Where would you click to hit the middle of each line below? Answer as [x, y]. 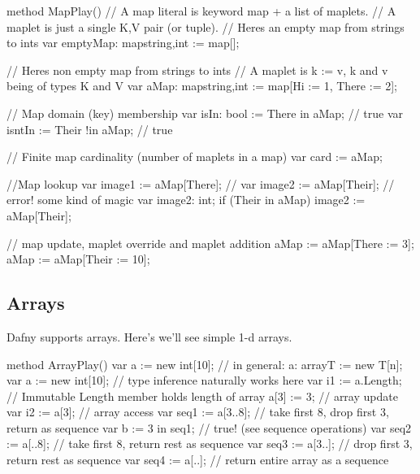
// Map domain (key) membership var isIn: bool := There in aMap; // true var [205, 113]
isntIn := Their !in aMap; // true [90, 129]
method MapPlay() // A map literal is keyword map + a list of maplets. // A [201, 11]
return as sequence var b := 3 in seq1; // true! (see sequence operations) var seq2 [209, 427]
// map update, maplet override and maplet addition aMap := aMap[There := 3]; [210, 243]
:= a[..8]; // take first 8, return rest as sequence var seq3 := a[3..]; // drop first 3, [210, 444]
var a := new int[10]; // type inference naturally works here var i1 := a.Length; [204, 380]
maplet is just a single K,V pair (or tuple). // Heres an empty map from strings [206, 26]
